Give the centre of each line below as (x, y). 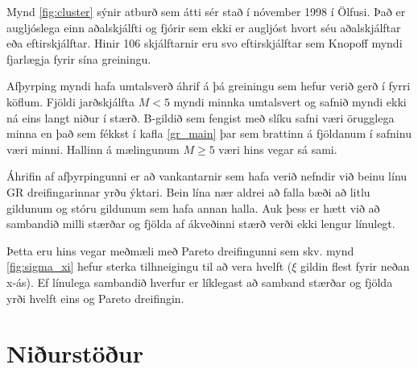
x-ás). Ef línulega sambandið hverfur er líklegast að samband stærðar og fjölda (200, 282)
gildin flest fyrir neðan (355, 266)
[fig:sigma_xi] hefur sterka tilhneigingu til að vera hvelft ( (149, 266)
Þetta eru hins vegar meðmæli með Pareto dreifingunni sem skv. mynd (180, 250)
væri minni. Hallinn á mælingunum (93, 149)
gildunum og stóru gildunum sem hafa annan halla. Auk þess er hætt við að (193, 207)
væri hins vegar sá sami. (278, 149)
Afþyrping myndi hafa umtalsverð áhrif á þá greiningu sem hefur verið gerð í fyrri (209, 86)
